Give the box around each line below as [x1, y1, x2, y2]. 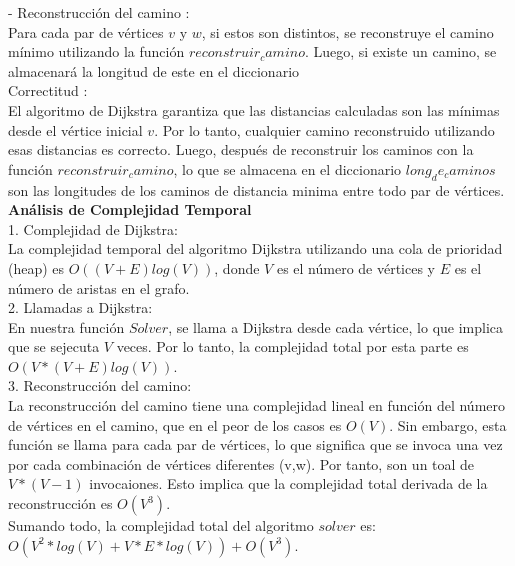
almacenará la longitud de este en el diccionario [8, 60, 300, 81]
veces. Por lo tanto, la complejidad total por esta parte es [116, 336, 469, 357]
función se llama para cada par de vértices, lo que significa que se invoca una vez [8, 434, 503, 455]
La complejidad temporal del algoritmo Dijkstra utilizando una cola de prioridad [8, 238, 503, 259]
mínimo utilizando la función [8, 41, 185, 62]
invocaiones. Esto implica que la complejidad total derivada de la [89, 473, 488, 494]
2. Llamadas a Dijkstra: [8, 297, 153, 318]
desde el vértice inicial [8, 119, 143, 140]
